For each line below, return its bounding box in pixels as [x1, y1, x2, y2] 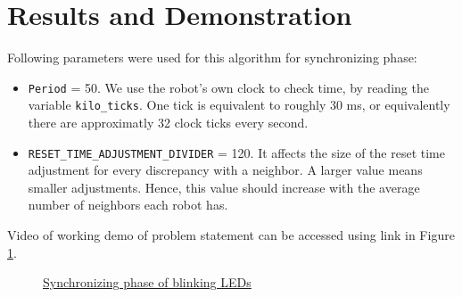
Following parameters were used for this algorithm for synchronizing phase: [7, 48, 417, 67]
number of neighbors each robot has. [28, 195, 228, 214]
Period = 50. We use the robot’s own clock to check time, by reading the [28, 78, 429, 96]
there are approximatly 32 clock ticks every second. [28, 113, 309, 132]
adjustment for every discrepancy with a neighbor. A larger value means [28, 161, 423, 179]
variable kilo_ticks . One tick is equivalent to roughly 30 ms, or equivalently [28, 95, 450, 114]
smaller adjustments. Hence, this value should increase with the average [28, 177, 420, 196]
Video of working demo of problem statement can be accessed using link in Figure [7, 226, 455, 244]
